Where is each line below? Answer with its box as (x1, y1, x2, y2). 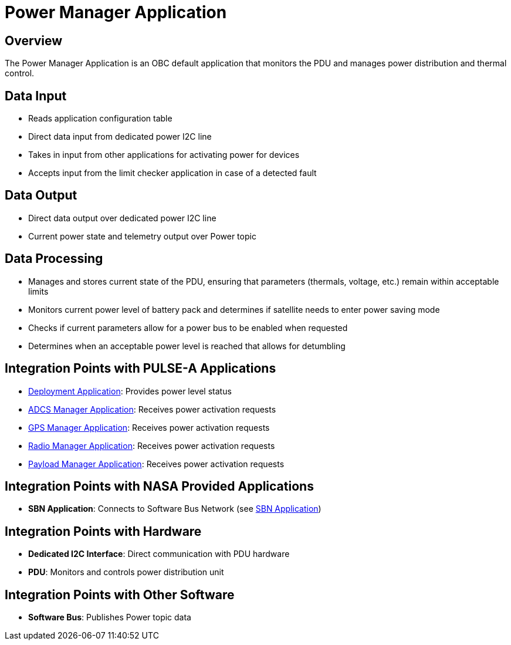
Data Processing (5, 251, 103, 266)
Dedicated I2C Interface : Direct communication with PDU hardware (28, 549, 290, 559)
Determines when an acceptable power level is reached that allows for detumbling (28, 340, 346, 351)
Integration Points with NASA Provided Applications (5, 478, 314, 494)
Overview (5, 33, 63, 48)
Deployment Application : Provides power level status (28, 386, 232, 396)
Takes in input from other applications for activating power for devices (28, 150, 300, 160)
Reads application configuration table (28, 113, 172, 124)
